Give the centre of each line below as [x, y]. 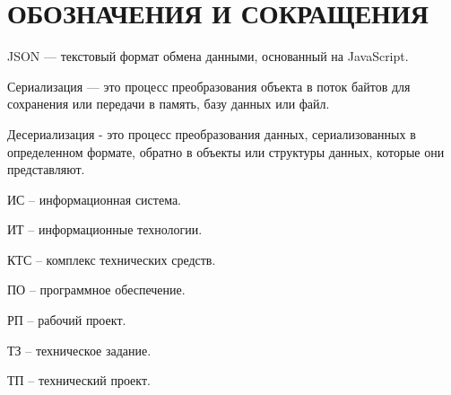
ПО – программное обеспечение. [96, 290]
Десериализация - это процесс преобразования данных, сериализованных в [212, 133]
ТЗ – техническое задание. [79, 350]
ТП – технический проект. [79, 380]
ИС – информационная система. [94, 199]
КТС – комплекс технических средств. [112, 259]
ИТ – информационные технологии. [105, 229]
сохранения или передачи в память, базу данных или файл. [169, 104]
